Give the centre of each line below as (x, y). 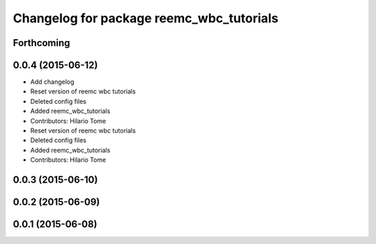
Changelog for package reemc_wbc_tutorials (146, 18)
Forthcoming (41, 43)
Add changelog (52, 82)
